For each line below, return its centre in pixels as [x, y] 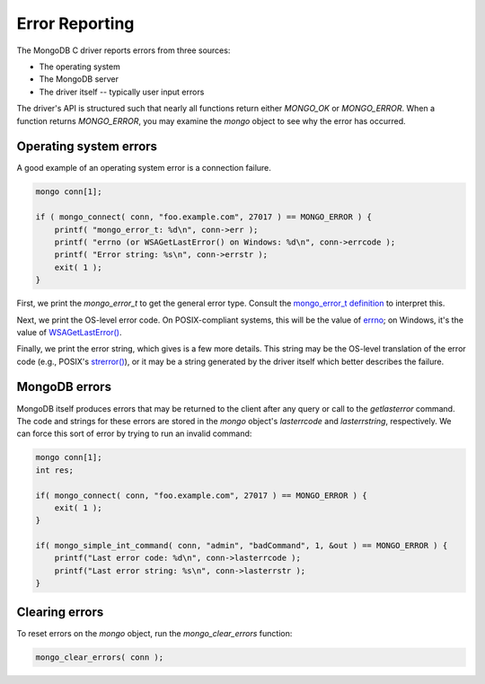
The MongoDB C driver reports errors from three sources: [123, 50]
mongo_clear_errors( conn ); [100, 657]
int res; [55, 470]
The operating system [79, 67]
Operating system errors [87, 147]
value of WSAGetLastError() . [69, 332]
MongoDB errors [64, 387]
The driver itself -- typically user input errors [122, 92]
